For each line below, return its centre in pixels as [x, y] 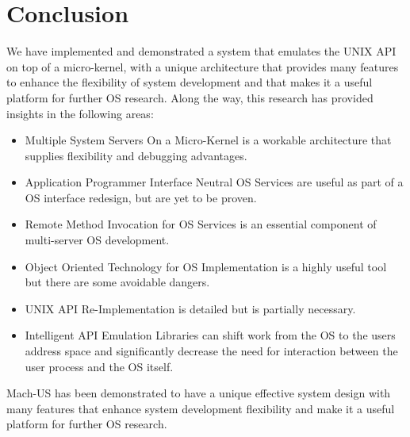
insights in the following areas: [80, 113]
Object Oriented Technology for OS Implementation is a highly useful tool [206, 266]
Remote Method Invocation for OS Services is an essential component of [201, 224]
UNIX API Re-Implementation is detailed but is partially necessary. [190, 308]
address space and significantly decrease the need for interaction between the [211, 351]
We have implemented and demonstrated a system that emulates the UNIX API [201, 51]
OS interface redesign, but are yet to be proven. [141, 197]
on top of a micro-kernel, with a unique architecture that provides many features [203, 66]
